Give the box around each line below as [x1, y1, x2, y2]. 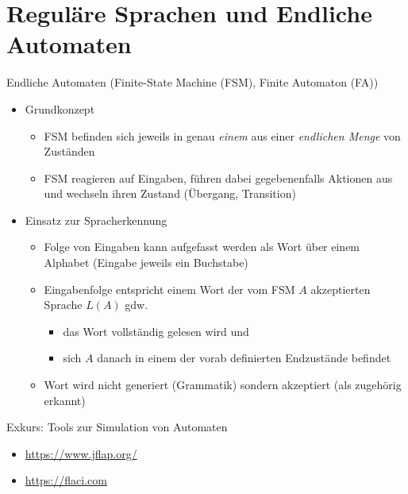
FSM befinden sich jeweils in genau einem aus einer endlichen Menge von [44, 127, 401, 144]
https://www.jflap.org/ [25, 445, 137, 461]
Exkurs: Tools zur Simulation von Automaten [6, 419, 228, 435]
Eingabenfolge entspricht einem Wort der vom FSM [44, 280, 295, 297]
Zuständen [44, 143, 95, 160]
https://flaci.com [25, 472, 107, 488]
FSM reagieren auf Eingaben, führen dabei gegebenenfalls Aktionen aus [44, 169, 393, 186]
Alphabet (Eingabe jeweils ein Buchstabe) [44, 254, 248, 271]
